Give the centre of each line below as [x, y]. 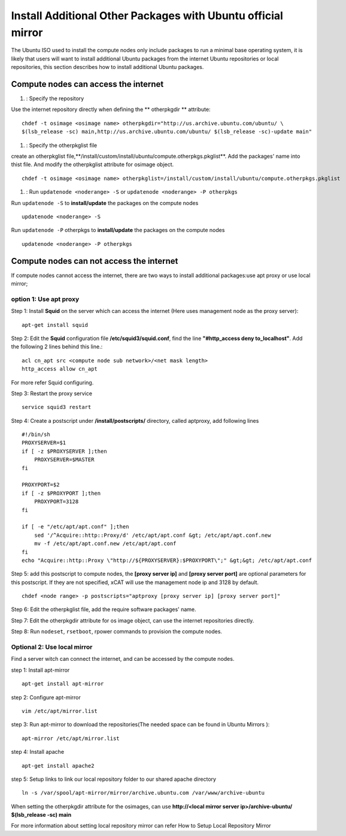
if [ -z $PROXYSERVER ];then [64, 451]
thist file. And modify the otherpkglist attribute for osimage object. [92, 164]
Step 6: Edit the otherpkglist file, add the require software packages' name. [104, 609]
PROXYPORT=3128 [56, 502]
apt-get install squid [55, 325]
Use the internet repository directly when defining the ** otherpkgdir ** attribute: [111, 109]
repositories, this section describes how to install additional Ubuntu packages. [107, 67]
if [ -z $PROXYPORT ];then [61, 493]
